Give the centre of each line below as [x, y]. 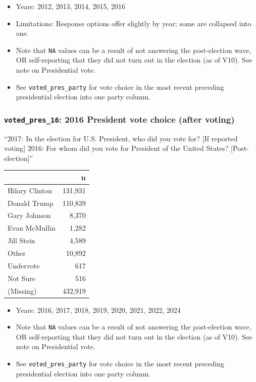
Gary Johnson [29, 215]
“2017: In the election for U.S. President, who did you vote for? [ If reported [121, 138]
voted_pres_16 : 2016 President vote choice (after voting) [119, 119]
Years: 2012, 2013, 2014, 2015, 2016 [71, 6]
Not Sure [21, 278]
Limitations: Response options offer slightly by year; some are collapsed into [134, 23]
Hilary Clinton [30, 190]
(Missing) [22, 290]
